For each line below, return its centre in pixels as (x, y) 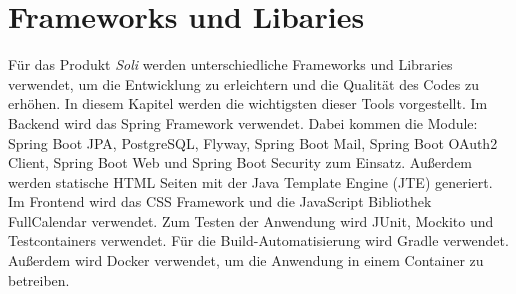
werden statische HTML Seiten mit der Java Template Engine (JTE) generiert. (250, 181)
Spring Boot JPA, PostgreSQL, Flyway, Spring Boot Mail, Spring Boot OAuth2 (253, 142)
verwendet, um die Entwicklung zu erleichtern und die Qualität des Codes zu (244, 83)
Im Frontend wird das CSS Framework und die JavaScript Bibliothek (220, 201)
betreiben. (39, 279)
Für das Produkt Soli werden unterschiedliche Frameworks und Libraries (230, 64)
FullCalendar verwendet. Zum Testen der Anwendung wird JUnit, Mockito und (251, 220)
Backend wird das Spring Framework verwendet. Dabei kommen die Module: (243, 122)
